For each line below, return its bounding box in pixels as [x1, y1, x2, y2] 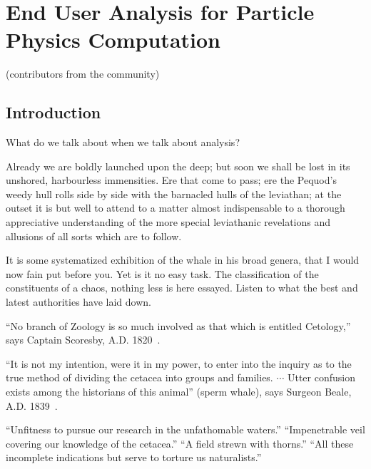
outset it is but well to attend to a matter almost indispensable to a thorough [6, 200, 345, 215]
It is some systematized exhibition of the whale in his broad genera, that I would [6, 252, 360, 267]
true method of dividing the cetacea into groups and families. [6, 370, 273, 385]
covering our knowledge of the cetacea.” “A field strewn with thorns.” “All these [6, 435, 354, 450]
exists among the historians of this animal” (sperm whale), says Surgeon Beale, [6, 384, 352, 399]
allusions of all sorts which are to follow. [6, 228, 182, 243]
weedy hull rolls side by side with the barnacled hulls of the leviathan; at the [6, 186, 342, 201]
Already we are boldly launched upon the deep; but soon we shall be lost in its [6, 158, 350, 173]
